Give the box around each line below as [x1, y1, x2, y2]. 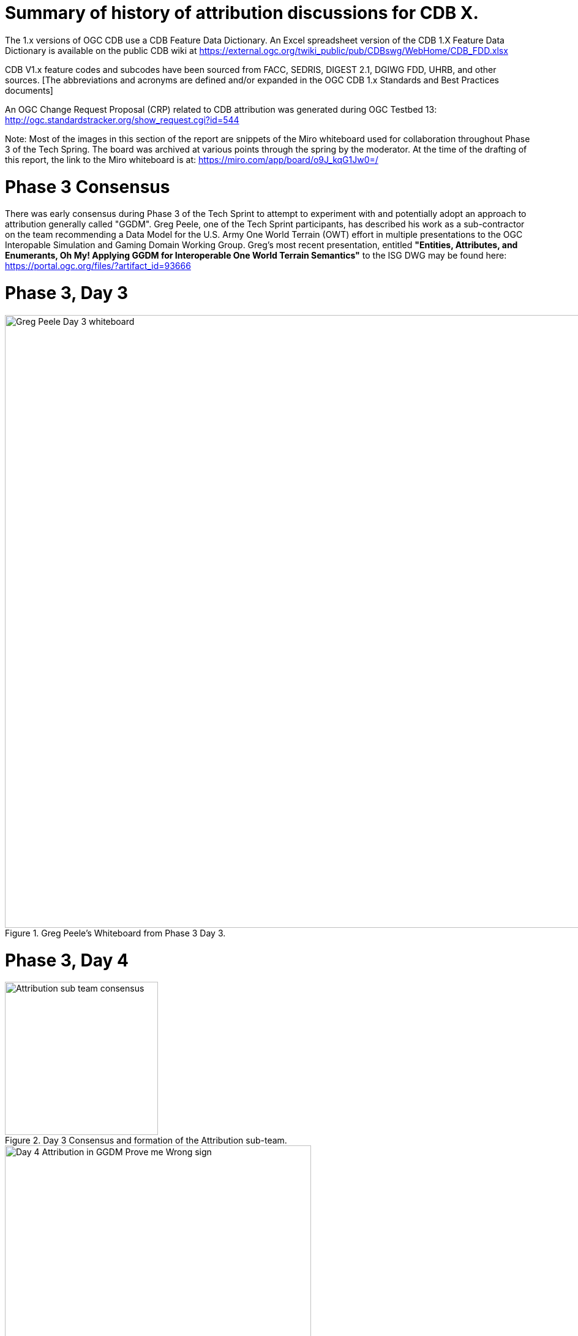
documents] [5, 85, 53, 96]
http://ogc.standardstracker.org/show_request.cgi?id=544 [5, 114, 239, 125]
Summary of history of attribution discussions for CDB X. [5, 2, 479, 23]
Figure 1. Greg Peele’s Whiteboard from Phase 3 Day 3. [5, 927, 226, 938]
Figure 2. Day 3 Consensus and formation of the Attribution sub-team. [5, 1135, 287, 1146]
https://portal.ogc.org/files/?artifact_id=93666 [5, 260, 191, 271]
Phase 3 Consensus [5, 176, 170, 197]
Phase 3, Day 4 [5, 949, 129, 971]
